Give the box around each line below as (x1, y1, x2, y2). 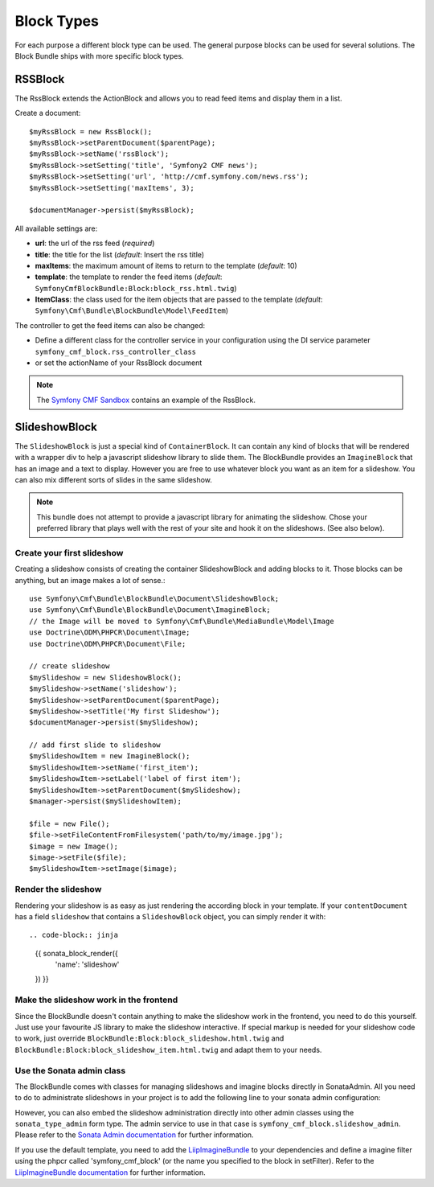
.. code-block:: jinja (29, 930, 119, 940)
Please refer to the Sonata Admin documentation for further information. (14, 1130, 254, 1140)
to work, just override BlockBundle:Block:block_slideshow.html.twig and (14, 1033, 285, 1043)
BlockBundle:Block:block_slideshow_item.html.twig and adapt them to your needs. (14, 1045, 322, 1054)
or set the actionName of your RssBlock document (35, 358, 203, 368)
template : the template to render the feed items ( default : (35, 272, 223, 281)
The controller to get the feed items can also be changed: (14, 320, 206, 330)
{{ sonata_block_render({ (35, 948, 118, 958)
